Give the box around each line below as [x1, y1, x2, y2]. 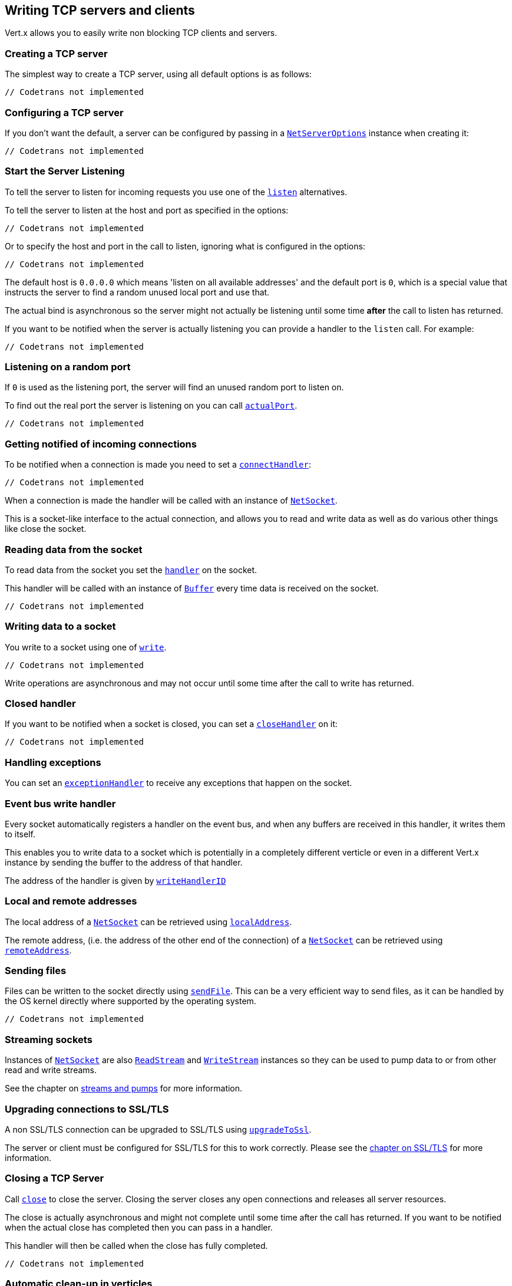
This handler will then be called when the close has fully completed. [5, 1240, 268, 1251]
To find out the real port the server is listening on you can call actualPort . [5, 400, 298, 411]
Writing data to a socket [5, 620, 116, 633]
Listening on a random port [5, 361, 131, 373]
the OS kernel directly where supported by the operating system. [5, 996, 256, 1007]
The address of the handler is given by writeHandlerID [5, 875, 226, 886]
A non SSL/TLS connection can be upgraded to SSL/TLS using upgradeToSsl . [5, 1124, 312, 1134]
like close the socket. [5, 524, 87, 534]
